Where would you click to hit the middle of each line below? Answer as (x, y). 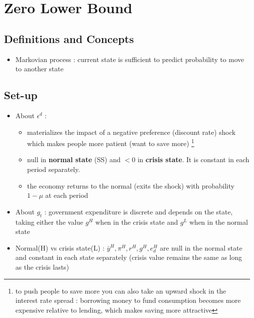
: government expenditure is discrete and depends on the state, (139, 211)
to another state (39, 69)
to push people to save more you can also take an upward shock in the (121, 290)
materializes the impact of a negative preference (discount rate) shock (131, 132)
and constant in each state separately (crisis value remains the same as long (129, 257)
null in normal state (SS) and (74, 159)
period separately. (53, 169)
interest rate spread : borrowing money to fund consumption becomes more (128, 300)
